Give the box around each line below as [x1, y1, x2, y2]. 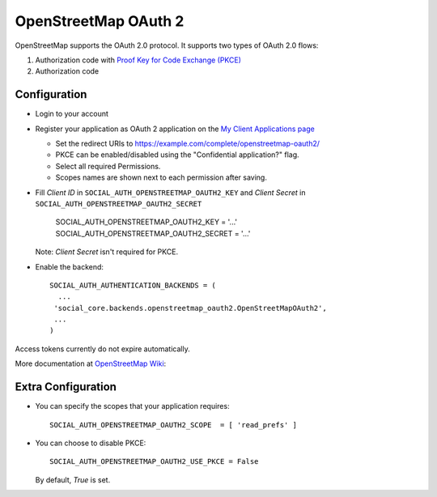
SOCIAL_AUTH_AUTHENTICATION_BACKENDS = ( [49, 280, 216, 290]
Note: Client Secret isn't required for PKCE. [35, 247, 178, 257]
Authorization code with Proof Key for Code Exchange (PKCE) [35, 55, 242, 65]
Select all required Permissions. [55, 161, 161, 171]
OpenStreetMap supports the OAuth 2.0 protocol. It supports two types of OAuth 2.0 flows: [15, 40, 319, 50]
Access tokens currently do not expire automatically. [15, 344, 190, 354]
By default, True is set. [35, 474, 111, 485]
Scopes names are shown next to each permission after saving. [55, 172, 267, 182]
